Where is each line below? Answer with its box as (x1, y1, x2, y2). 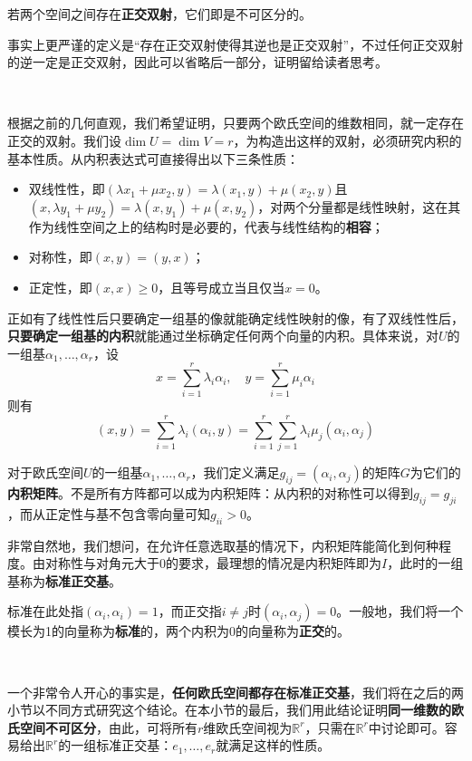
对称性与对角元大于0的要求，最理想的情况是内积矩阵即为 (44, 554, 381, 573)
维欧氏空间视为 (203, 718, 293, 737)
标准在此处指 (7, 602, 83, 621)
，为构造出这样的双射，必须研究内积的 (233, 130, 462, 149)
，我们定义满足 (190, 463, 280, 482)
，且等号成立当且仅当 (158, 277, 285, 296)
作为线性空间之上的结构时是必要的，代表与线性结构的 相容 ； (28, 217, 384, 236)
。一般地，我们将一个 (336, 602, 464, 621)
